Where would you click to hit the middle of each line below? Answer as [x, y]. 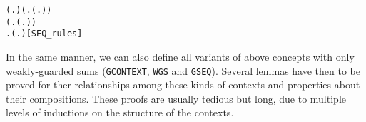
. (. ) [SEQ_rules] [44, 34]
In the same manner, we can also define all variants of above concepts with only [180, 56]
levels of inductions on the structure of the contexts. [120, 112]
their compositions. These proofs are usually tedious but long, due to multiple [176, 98]
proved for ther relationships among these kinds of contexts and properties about [183, 85]
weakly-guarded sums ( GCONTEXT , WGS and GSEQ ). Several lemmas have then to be [183, 70]
